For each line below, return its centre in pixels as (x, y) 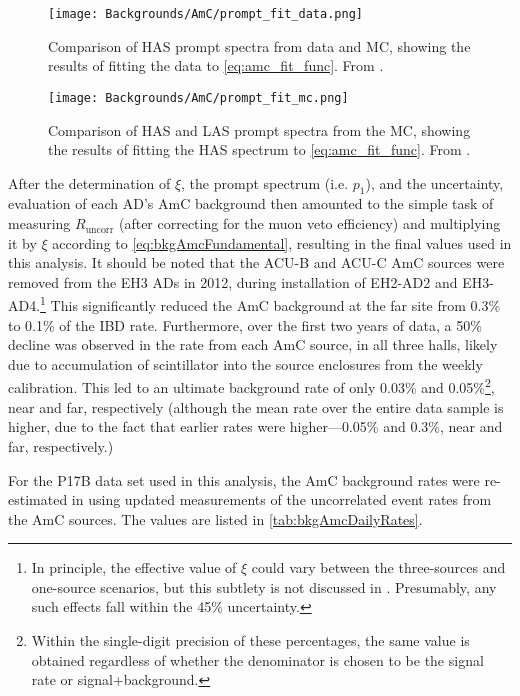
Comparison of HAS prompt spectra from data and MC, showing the (259, 45)
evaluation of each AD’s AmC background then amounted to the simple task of (251, 203)
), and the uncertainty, (434, 182)
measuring (39, 223)
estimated (38, 499)
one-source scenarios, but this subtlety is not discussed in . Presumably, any (264, 586)
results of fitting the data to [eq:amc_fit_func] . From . (216, 65)
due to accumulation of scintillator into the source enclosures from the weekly (245, 363)
